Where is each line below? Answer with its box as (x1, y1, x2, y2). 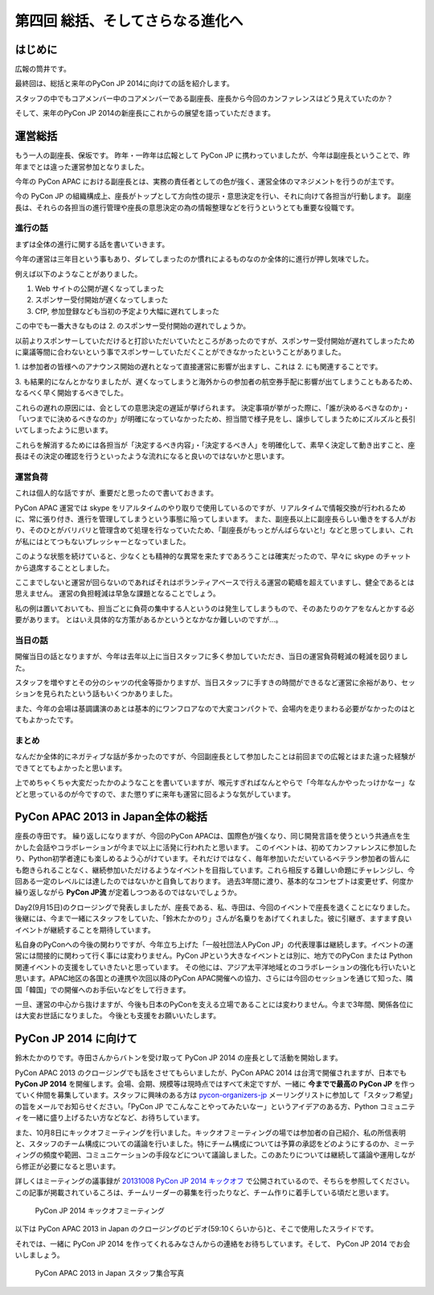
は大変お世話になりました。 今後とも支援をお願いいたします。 (14, 1011, 221, 1021)
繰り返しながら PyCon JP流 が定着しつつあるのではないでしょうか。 (14, 888, 242, 897)
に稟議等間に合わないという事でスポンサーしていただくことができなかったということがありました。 (14, 347, 346, 357)
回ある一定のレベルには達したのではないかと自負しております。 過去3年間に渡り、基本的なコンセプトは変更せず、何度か (14, 876, 414, 886)
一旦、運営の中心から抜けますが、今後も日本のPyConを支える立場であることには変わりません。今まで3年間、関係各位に (14, 999, 414, 1009)
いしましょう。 (14, 1250, 64, 1260)
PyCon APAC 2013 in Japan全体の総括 (14, 810, 208, 824)
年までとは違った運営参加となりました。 (14, 162, 149, 171)
